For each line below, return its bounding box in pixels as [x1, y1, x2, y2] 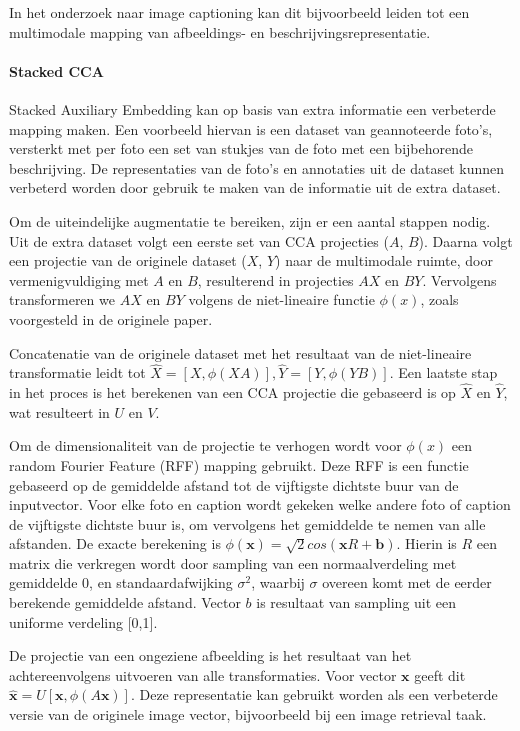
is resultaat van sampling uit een [256, 592, 457, 613]
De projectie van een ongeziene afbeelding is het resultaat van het [9, 645, 412, 666]
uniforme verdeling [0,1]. [9, 611, 158, 632]
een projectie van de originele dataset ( [9, 250, 247, 271]
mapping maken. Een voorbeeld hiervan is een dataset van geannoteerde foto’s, [9, 118, 493, 139]
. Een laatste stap [389, 362, 498, 383]
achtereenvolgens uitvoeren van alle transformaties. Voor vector [9, 664, 397, 685]
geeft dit [414, 664, 466, 685]
